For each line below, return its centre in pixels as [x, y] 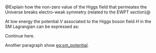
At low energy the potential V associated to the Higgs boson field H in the [78, 21]
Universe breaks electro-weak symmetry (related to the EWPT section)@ [78, 12]
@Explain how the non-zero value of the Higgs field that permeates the [76, 7]
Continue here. [20, 36]
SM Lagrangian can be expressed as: [42, 26]
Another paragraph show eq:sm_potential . [47, 45]
